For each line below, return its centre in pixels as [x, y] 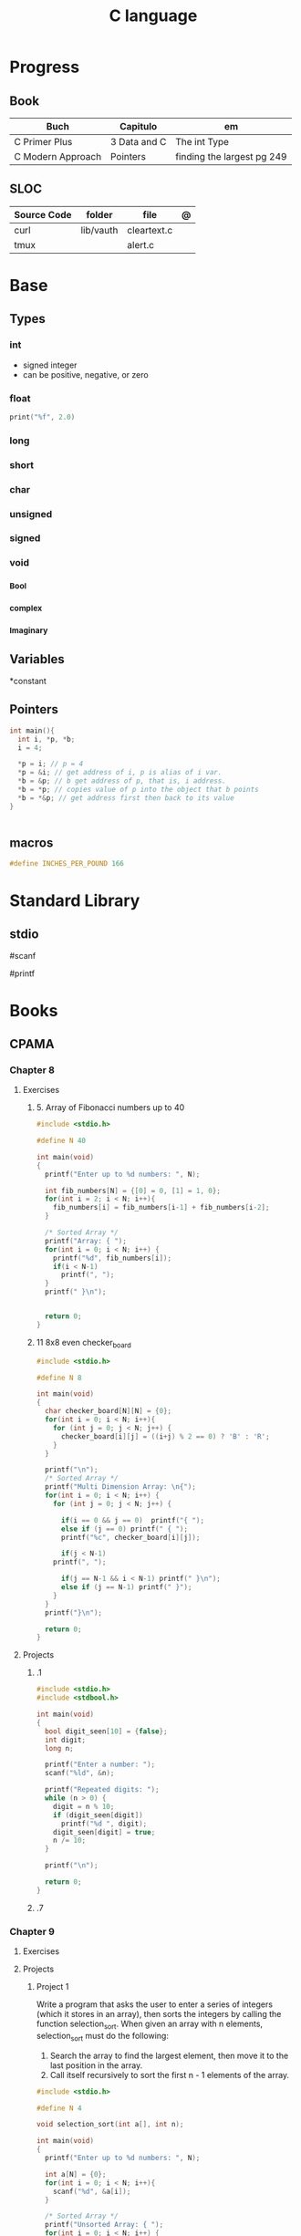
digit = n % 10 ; [84, 1806]
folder [99, 214]
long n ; [59, 1748]
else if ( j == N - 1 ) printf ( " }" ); [126, 1587]
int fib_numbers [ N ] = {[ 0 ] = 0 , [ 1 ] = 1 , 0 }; [133, 1191]
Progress [45, 67]
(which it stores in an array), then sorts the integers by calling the [159, 2014]
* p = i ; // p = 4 [51, 764]
